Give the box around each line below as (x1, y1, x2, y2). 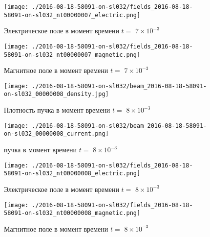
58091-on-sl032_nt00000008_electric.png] (4, 170, 141, 177)
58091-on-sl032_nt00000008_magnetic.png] (4, 210, 141, 217)
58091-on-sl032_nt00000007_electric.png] (4, 11, 141, 19)
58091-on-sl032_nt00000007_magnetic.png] (4, 51, 141, 58)
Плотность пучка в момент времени (4, 105, 110, 115)
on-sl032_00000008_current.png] (4, 130, 109, 138)
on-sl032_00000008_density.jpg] (4, 91, 109, 98)
